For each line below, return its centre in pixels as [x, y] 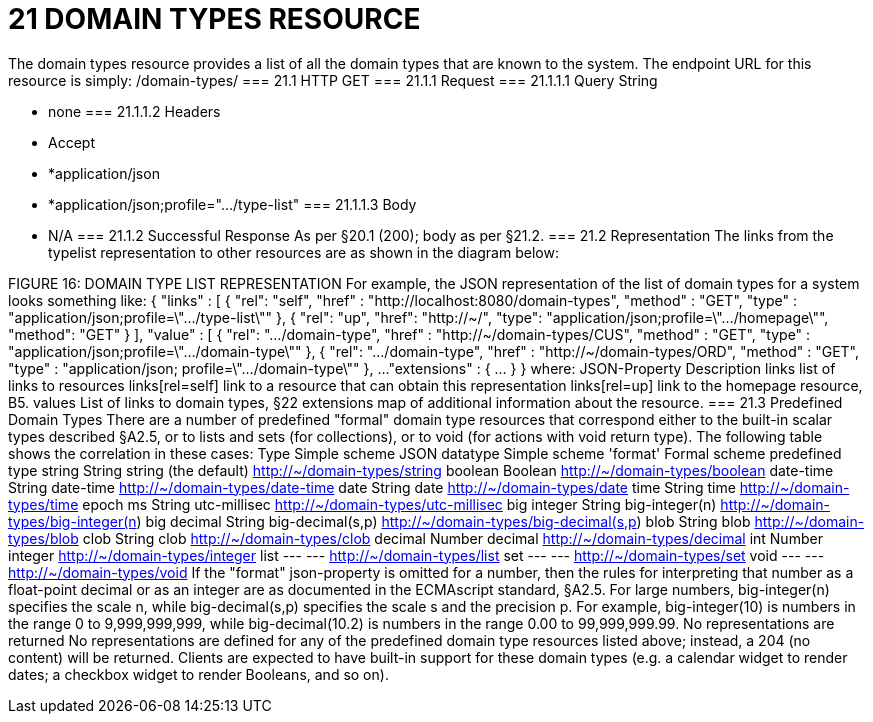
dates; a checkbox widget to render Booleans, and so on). [198, 674]
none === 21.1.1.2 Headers [134, 111]
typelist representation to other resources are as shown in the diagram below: [303, 252]
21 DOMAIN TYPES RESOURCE [214, 19]
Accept [71, 142]
